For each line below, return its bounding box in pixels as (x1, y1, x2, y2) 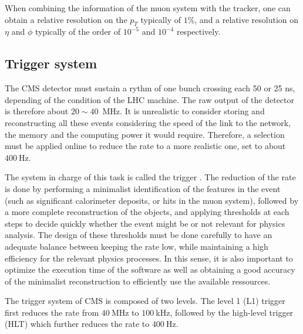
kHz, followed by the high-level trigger (156, 306, 294, 318)
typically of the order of (35, 25, 121, 38)
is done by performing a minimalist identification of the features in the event (5, 182, 281, 194)
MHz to (111, 306, 139, 318)
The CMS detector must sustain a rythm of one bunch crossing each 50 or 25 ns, (5, 82, 295, 94)
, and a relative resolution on (194, 13, 299, 25)
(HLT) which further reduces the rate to (5, 318, 150, 330)
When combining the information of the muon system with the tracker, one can (5, 2, 291, 14)
